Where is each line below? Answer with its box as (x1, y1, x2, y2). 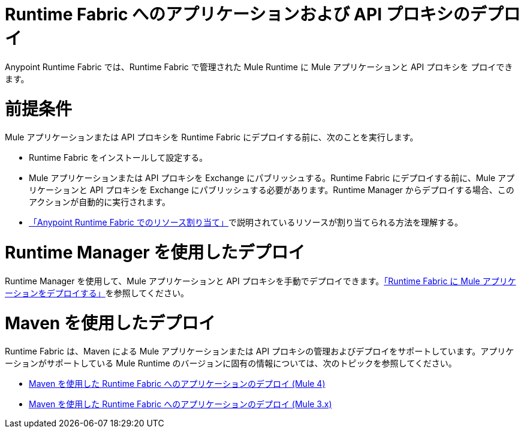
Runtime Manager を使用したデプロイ (5, 242, 305, 263)
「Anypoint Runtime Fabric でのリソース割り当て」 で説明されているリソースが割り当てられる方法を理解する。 (29, 217, 463, 228)
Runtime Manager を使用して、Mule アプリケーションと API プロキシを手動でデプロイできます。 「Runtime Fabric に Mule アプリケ (5, 275, 516, 286)
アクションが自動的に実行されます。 (29, 197, 170, 208)
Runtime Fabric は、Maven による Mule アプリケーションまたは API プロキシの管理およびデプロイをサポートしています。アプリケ (5, 346, 514, 357)
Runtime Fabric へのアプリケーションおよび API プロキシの (5, 4, 470, 25)
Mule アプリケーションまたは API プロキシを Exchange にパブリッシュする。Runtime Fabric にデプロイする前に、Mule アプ (29, 173, 515, 184)
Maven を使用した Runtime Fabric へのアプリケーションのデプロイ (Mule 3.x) (29, 399, 332, 410)
